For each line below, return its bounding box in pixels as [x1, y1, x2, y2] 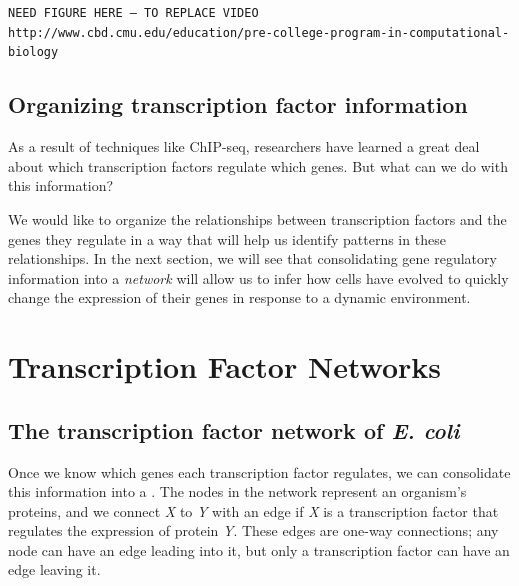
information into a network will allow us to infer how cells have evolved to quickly [8, 267, 509, 288]
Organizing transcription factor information [8, 89, 468, 120]
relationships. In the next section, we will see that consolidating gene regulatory [8, 248, 497, 269]
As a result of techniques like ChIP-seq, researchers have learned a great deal [8, 136, 480, 157]
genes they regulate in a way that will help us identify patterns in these [8, 228, 446, 249]
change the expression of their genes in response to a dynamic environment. [8, 287, 471, 308]
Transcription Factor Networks [8, 346, 441, 387]
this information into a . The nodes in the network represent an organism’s [8, 481, 467, 502]
